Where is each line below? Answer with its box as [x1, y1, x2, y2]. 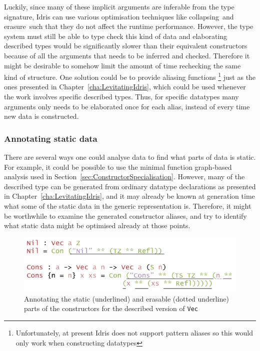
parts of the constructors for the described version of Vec [24, 303, 198, 314]
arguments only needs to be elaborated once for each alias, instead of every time [4, 101, 250, 111]
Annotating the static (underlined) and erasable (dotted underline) [24, 293, 229, 304]
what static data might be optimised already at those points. [4, 220, 190, 231]
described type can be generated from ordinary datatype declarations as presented [4, 181, 256, 191]
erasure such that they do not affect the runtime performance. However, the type [4, 21, 253, 31]
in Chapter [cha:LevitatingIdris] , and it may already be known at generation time [4, 191, 255, 201]
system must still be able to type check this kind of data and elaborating [4, 30, 227, 41]
